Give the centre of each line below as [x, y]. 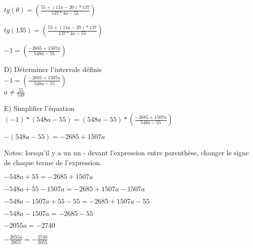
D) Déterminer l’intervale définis [53, 69]
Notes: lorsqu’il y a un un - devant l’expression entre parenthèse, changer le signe [126, 153]
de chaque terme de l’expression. [53, 162]
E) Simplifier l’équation [39, 108]
